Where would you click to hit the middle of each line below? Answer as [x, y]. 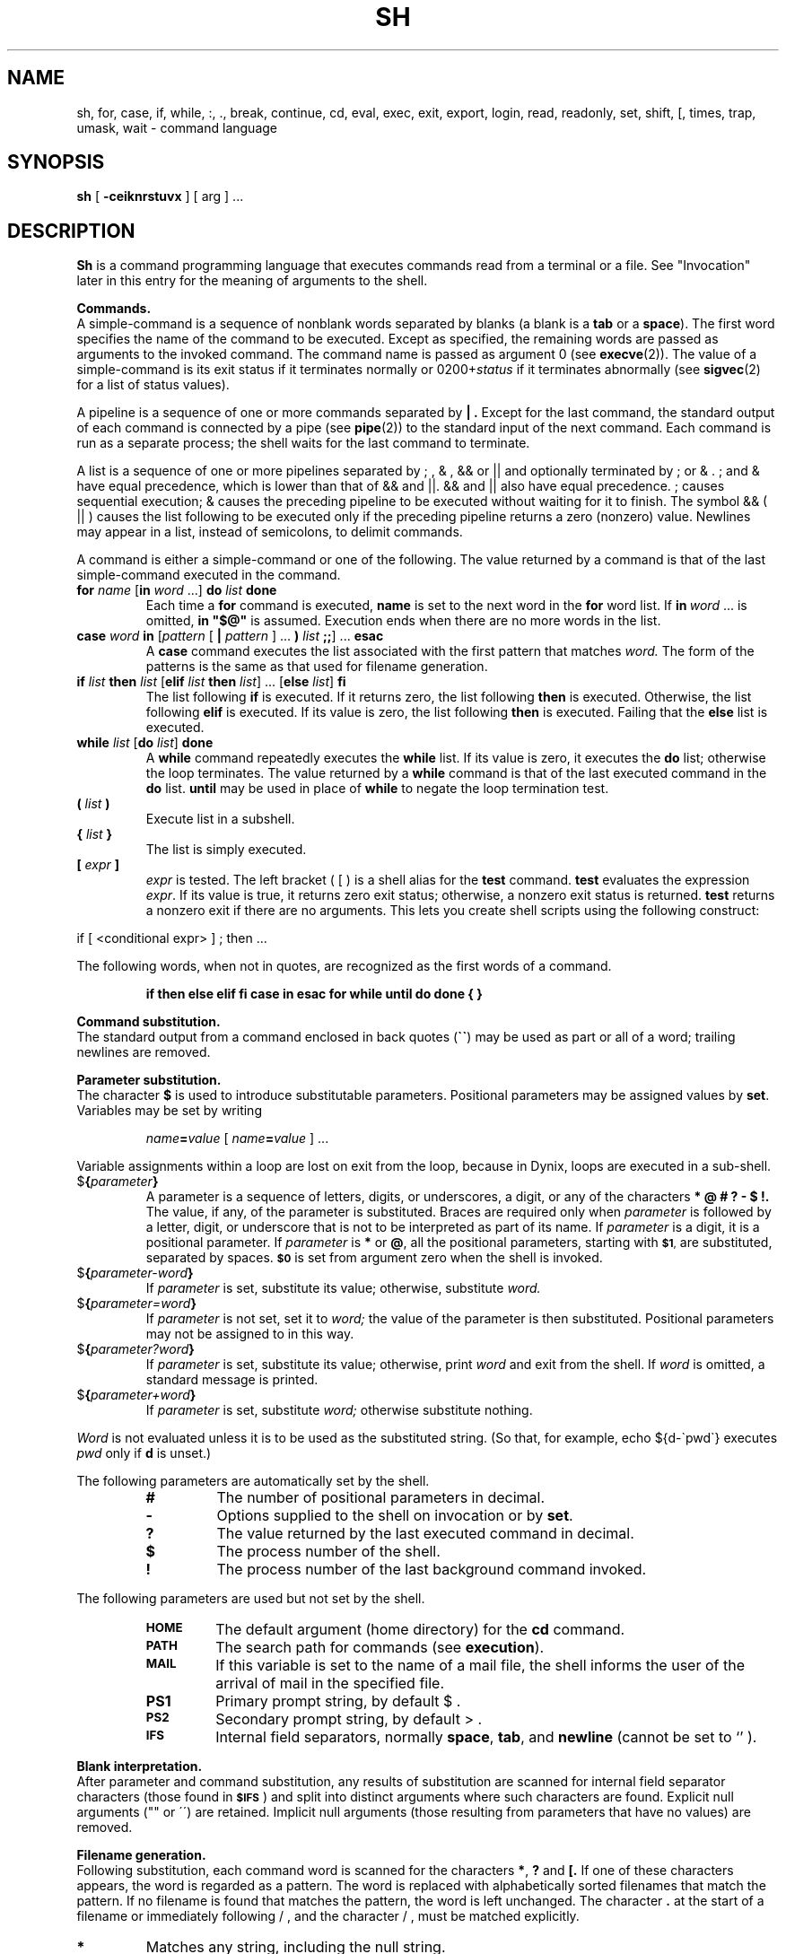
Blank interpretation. [140, 1766]
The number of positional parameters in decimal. [381, 1498]
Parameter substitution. [149, 1080]
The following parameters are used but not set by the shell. [251, 1599]
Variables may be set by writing [169, 1111]
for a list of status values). [153, 385]
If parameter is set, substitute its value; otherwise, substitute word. [343, 1288]
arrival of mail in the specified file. [330, 1684]
